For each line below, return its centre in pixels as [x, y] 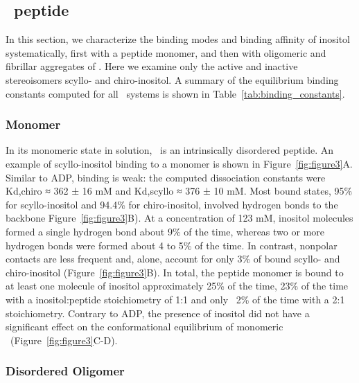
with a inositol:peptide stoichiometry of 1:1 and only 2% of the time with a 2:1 [175, 299]
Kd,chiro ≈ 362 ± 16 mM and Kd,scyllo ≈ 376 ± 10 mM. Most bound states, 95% [179, 191]
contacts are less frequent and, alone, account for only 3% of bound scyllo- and [173, 259]
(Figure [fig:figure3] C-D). [64, 340]
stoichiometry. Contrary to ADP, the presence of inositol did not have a [158, 313]
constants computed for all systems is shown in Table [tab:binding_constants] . [175, 93]
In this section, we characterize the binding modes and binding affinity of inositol [178, 39]
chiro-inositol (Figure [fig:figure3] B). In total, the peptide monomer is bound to [175, 272]
